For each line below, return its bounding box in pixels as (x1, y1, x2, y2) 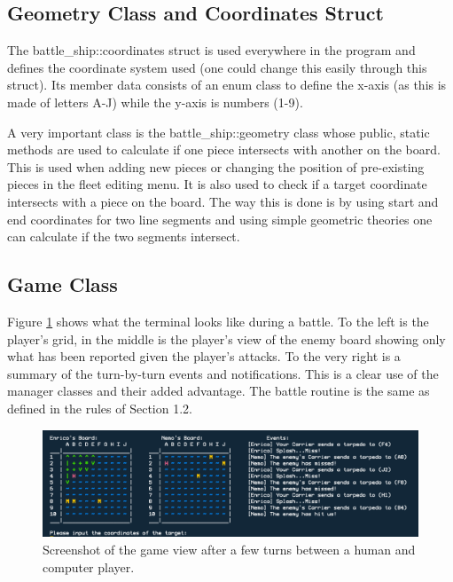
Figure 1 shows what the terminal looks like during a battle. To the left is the (7, 311, 429, 330)
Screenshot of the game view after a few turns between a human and (43, 540, 416, 558)
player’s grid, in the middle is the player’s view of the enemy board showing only (7, 329, 446, 348)
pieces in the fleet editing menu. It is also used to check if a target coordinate (7, 175, 427, 193)
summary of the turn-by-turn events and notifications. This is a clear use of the (7, 364, 439, 382)
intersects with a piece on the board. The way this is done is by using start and (7, 192, 439, 210)
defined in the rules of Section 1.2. (7, 398, 192, 417)
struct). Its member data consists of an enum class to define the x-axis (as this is (7, 75, 447, 94)
